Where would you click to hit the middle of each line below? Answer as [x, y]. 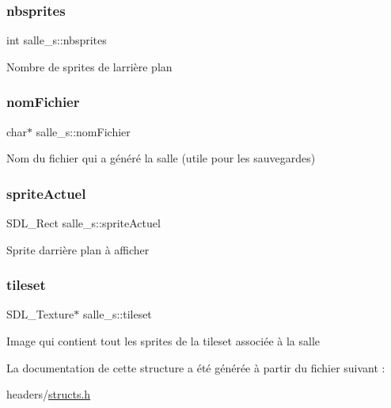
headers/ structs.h [49, 394]
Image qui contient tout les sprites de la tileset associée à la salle [163, 341]
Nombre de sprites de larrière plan [89, 66]
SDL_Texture [40, 314]
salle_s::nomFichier [83, 131]
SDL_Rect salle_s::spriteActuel [84, 223]
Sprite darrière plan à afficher [78, 249]
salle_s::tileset [117, 314]
